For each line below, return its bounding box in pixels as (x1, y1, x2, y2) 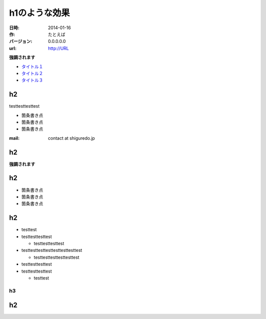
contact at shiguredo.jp (48, 135, 96, 141)
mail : (9, 135, 20, 141)
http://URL (48, 45, 69, 51)
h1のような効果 (9, 7, 70, 18)
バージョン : (9, 39, 33, 44)
